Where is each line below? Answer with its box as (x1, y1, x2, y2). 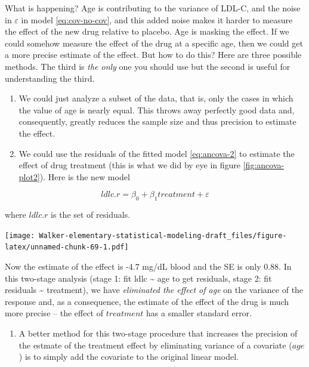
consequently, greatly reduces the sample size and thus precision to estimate (18, 115, 296, 128)
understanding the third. (5, 72, 95, 84)
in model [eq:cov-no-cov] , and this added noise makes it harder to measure (21, 13, 293, 26)
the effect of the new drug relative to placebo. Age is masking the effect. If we (5, 25, 289, 38)
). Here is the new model (39, 170, 130, 183)
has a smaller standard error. (146, 307, 252, 319)
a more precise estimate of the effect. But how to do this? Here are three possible (5, 48, 302, 61)
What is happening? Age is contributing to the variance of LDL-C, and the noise (5, 2, 301, 14)
